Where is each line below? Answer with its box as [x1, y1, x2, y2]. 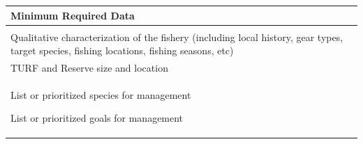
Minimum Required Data [10, 8, 135, 22]
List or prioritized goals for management [10, 111, 184, 125]
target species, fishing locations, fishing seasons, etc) [10, 43, 234, 58]
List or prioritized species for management [10, 87, 191, 102]
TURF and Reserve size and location [10, 61, 168, 75]
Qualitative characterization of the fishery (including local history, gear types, [10, 29, 343, 44]
